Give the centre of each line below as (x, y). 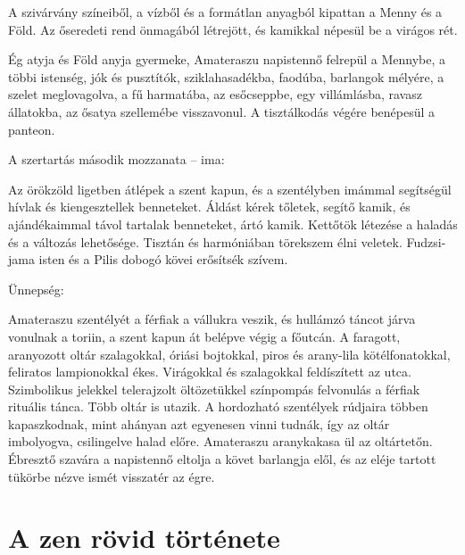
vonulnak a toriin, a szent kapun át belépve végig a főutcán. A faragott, (204, 336)
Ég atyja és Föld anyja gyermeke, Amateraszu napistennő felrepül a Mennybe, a (227, 59)
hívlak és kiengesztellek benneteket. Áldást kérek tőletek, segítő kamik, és (209, 207)
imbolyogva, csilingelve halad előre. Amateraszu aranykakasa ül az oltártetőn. (220, 441)
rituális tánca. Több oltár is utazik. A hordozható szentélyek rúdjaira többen (218, 406)
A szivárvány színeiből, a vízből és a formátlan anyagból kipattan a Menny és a (225, 12)
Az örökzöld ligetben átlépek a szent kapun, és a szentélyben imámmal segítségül (230, 189)
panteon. (32, 129)
